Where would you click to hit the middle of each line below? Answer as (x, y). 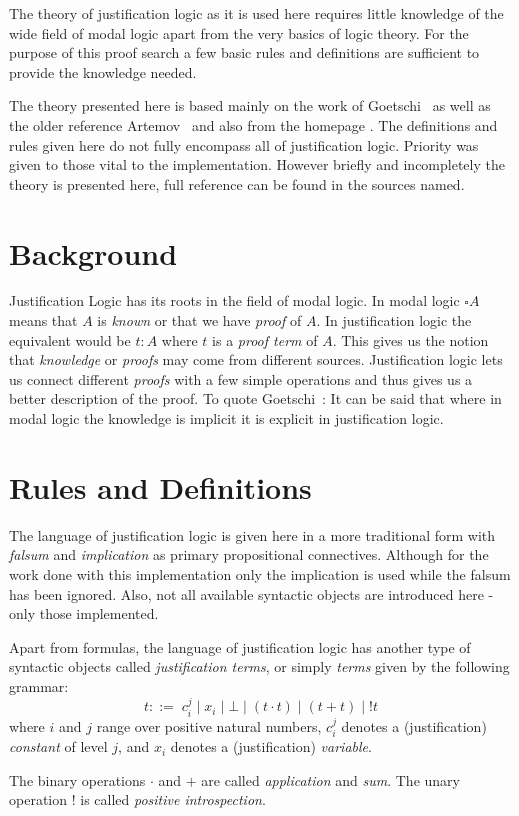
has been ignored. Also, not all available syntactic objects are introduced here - (251, 593)
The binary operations (77, 779)
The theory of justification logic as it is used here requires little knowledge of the (256, 13)
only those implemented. (84, 613)
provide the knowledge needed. (103, 71)
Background (93, 252)
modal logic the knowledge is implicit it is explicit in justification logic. (226, 418)
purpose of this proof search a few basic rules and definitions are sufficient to (244, 52)
